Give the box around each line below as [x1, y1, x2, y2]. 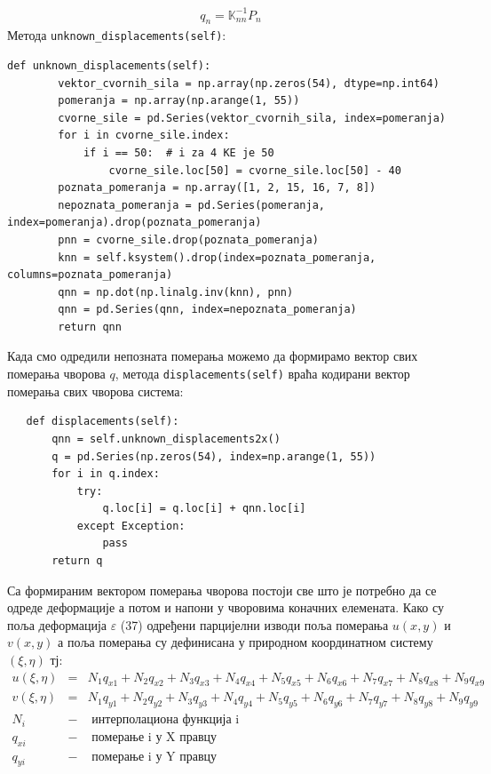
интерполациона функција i [91, 714, 240, 727]
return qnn [58, 320, 122, 333]
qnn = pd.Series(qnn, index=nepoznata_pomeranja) [58, 303, 357, 316]
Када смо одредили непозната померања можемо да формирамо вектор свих [7, 347, 418, 365]
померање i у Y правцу [91, 750, 218, 763]
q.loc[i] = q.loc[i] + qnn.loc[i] [102, 502, 306, 515]
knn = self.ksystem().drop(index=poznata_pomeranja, [58, 251, 376, 264]
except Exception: [76, 519, 186, 532]
